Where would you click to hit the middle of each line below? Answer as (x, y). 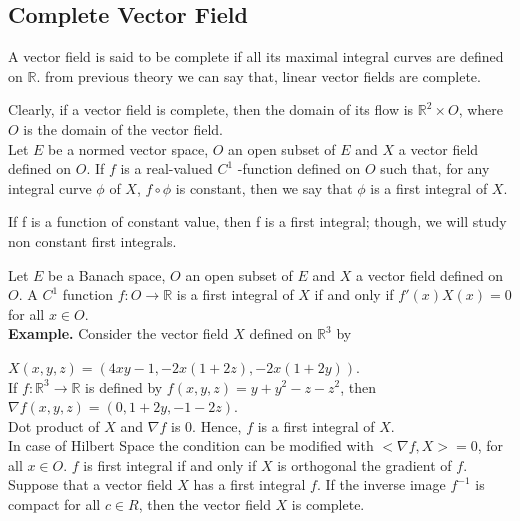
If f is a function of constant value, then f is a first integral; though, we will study (257, 221)
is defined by (124, 386)
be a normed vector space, (128, 148)
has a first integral (249, 484)
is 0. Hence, (206, 425)
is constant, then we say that (264, 187)
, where (481, 109)
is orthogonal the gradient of (364, 464)
